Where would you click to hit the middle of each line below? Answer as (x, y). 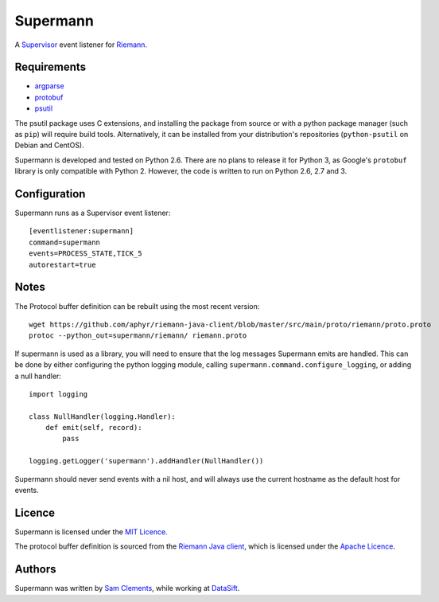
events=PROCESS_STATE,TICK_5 (85, 254)
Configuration (50, 194)
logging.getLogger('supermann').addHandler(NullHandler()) (146, 461)
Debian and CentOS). (50, 145)
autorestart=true (62, 264)
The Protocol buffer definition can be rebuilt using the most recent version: (137, 306)
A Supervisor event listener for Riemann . (81, 45)
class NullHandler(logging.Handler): (103, 416)
